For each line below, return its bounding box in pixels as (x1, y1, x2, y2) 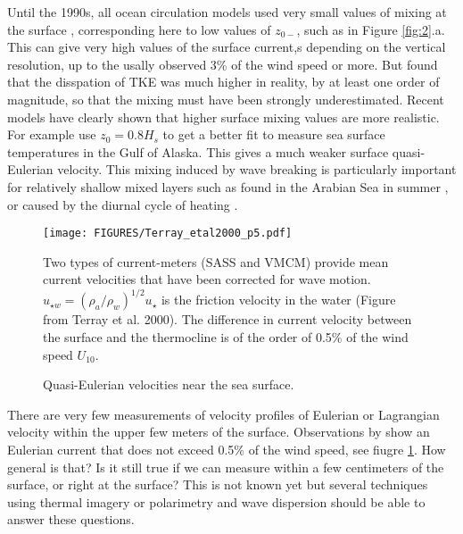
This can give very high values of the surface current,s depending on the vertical (7, 38, 446, 56)
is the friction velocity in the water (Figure (161, 290, 396, 309)
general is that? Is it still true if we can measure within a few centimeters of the (7, 457, 444, 476)
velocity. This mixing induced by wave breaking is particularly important (57, 160, 457, 179)
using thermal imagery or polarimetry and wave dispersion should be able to (7, 492, 426, 511)
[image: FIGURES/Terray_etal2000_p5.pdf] (43, 227, 293, 240)
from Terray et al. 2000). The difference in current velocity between (43, 310, 412, 329)
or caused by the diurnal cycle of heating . (7, 195, 238, 213)
